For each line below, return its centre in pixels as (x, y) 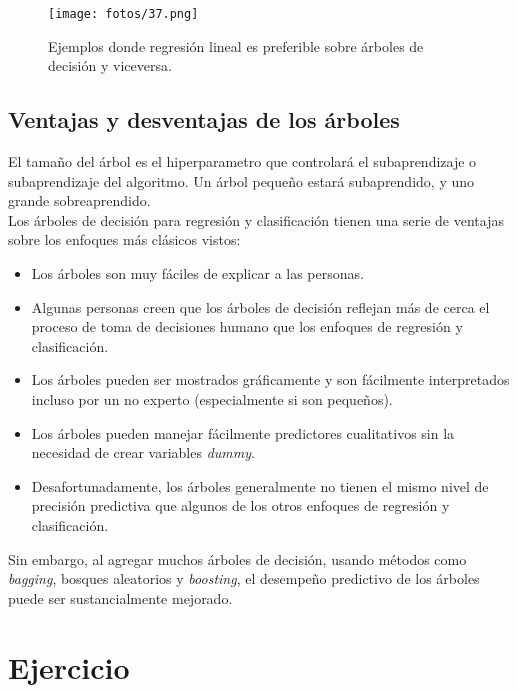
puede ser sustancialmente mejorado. (120, 597)
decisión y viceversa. (110, 65)
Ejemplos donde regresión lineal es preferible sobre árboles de (236, 45)
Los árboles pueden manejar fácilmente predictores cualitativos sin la (243, 432)
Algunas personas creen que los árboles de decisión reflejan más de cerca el (260, 306)
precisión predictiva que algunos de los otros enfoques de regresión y (240, 505)
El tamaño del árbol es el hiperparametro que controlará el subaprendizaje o (242, 161)
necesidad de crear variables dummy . (143, 452)
